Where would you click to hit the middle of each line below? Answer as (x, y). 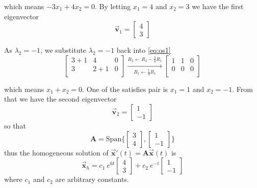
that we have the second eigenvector (60, 99)
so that (15, 125)
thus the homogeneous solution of (56, 152)
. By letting (113, 6)
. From (242, 89)
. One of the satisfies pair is (125, 89)
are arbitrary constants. (92, 179)
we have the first (218, 6)
